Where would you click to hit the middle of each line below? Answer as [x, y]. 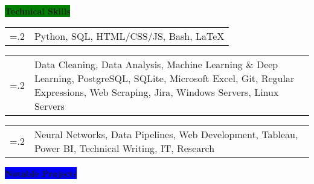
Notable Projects [41, 173]
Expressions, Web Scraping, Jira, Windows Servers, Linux [156, 92]
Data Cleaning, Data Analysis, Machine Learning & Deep [156, 64]
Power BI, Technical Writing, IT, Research [124, 148]
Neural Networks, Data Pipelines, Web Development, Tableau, [166, 134]
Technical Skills [38, 11]
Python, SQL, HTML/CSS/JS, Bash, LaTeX [129, 36]
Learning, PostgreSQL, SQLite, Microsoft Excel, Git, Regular [164, 78]
